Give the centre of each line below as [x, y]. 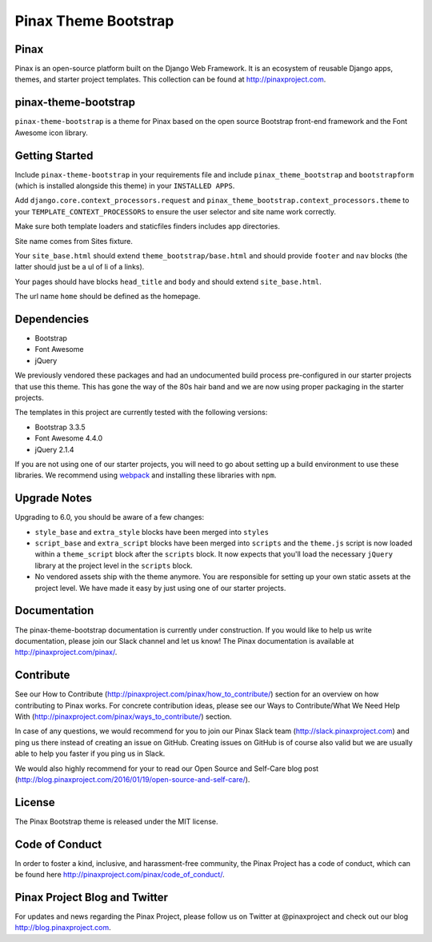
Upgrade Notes [53, 499]
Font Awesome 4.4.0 [69, 438]
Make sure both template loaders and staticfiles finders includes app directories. [147, 226]
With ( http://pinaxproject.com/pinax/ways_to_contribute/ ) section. [123, 716]
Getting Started [54, 156]
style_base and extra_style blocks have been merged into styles [152, 532]
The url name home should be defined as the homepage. [108, 297]
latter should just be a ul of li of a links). [80, 267]
